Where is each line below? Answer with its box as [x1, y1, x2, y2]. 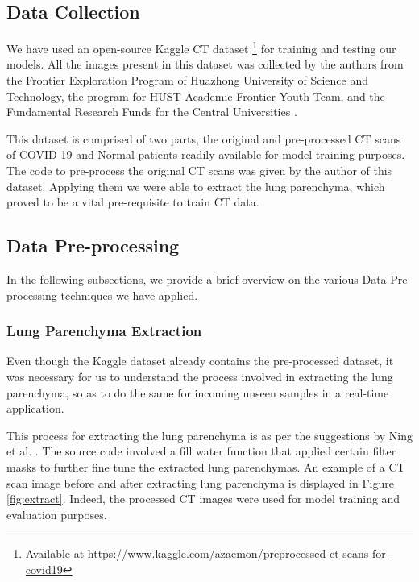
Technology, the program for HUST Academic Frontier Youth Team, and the [6, 87, 385, 104]
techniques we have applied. [60, 286, 198, 303]
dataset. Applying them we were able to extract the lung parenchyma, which [6, 177, 385, 194]
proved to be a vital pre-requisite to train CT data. [6, 193, 259, 210]
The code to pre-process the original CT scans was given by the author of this [6, 162, 392, 179]
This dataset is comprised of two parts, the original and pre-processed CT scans [6, 130, 401, 147]
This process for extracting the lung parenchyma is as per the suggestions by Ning [6, 426, 413, 443]
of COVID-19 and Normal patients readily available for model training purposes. [6, 146, 405, 163]
